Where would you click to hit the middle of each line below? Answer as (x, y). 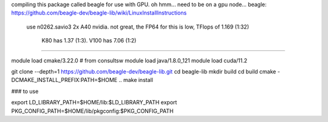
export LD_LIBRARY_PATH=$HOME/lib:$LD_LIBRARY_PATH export (94, 103)
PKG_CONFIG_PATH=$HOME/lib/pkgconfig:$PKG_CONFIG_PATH (92, 111)
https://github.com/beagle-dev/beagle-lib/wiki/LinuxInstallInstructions (99, 13)
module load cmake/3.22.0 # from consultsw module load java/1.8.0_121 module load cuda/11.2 (129, 60)
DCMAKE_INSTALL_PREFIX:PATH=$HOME (64, 80)
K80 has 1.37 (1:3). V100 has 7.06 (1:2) (89, 41)
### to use (25, 91)
